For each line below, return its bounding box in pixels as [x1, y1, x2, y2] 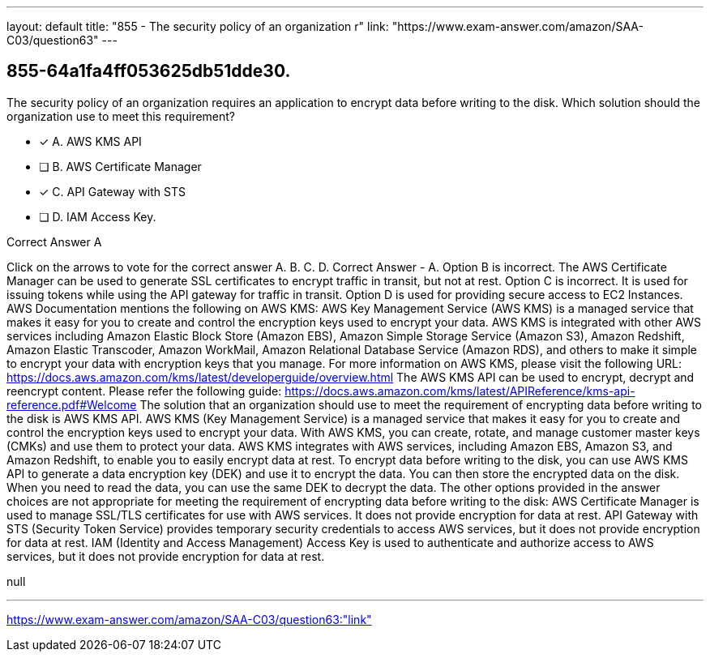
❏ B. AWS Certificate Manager [39, 159, 202, 173]
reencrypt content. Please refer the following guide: [6, 383, 282, 398]
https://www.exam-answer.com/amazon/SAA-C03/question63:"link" [6, 612, 372, 626]
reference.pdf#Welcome [6, 397, 137, 412]
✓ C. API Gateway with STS [39, 184, 186, 199]
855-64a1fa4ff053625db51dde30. [6, 61, 291, 82]
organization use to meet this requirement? [6, 109, 236, 123]
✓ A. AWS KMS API [39, 134, 142, 148]
